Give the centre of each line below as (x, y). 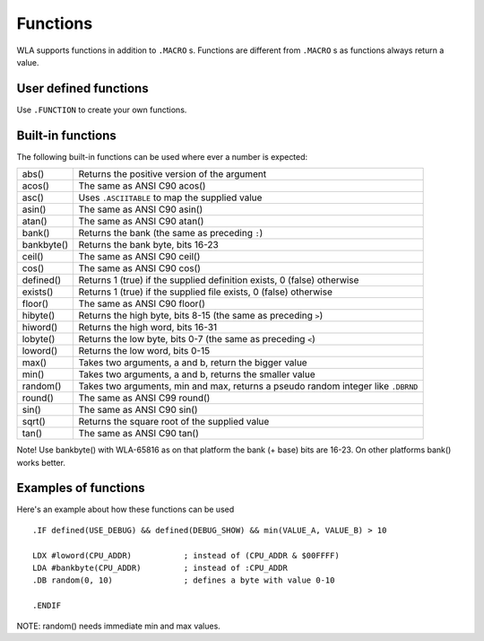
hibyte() (39, 316)
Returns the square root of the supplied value (174, 422)
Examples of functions (81, 488)
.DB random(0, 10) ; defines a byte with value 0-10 (184, 580)
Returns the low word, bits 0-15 (144, 351)
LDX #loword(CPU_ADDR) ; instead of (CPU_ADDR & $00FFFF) (186, 555)
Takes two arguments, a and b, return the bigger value (193, 363)
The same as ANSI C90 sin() (138, 410)
